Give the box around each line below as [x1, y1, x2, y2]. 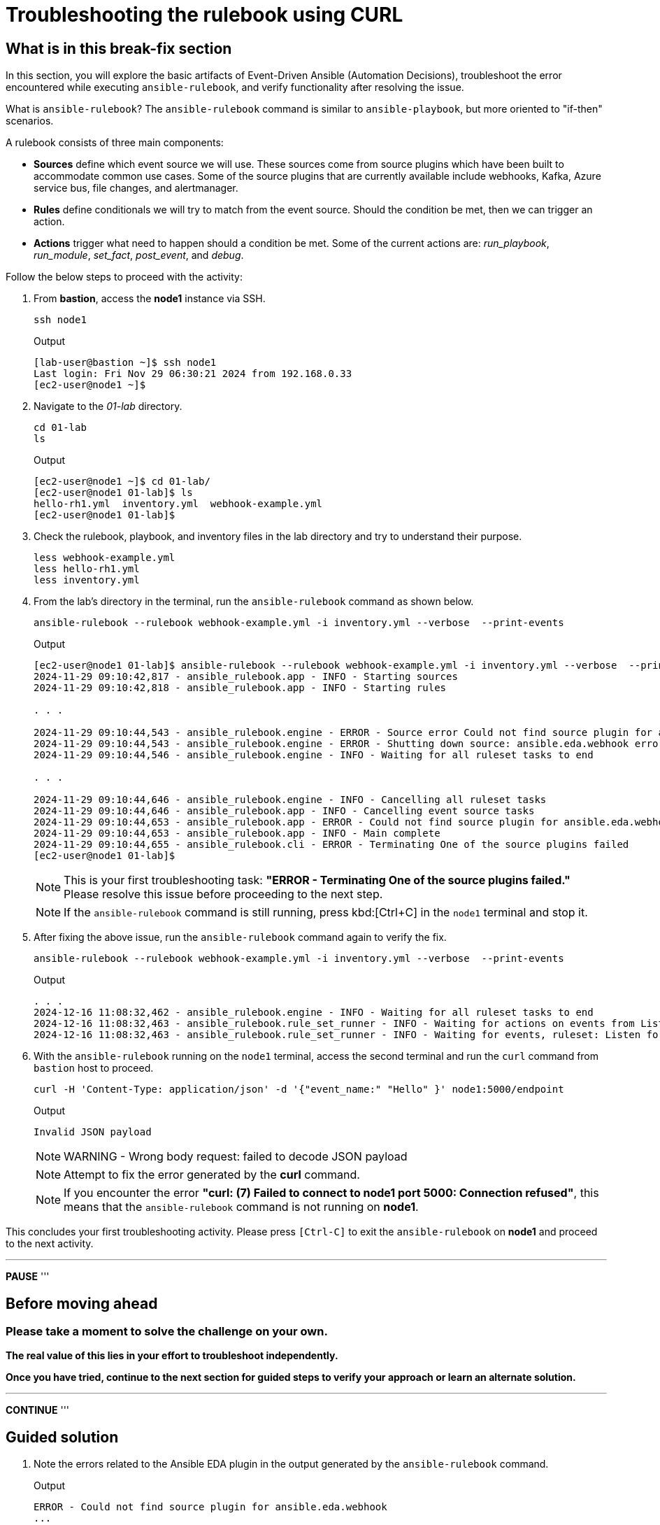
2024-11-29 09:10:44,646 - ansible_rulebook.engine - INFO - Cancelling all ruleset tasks [34, 794, 547, 806]
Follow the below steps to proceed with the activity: [6, 271, 243, 283]
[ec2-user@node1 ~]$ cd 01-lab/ [34, 476, 210, 488]
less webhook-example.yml [34, 552, 175, 564]
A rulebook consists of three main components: [6, 136, 224, 149]
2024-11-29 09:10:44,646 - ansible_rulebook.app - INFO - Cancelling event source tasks [34, 805, 535, 817]
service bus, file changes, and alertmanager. [34, 182, 238, 194]
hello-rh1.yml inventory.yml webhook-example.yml [34, 498, 323, 510]
